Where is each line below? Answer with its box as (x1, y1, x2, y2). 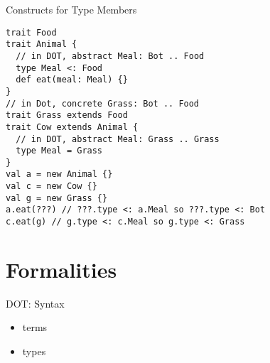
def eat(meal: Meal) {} (16, 75, 128, 85)
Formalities (6, 254, 117, 283)
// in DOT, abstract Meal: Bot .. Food (16, 50, 205, 61)
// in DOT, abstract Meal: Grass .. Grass (16, 134, 220, 144)
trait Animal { (6, 39, 77, 50)
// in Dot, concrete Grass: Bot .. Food (6, 98, 200, 109)
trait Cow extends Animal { (6, 121, 139, 132)
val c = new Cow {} (6, 181, 97, 192)
